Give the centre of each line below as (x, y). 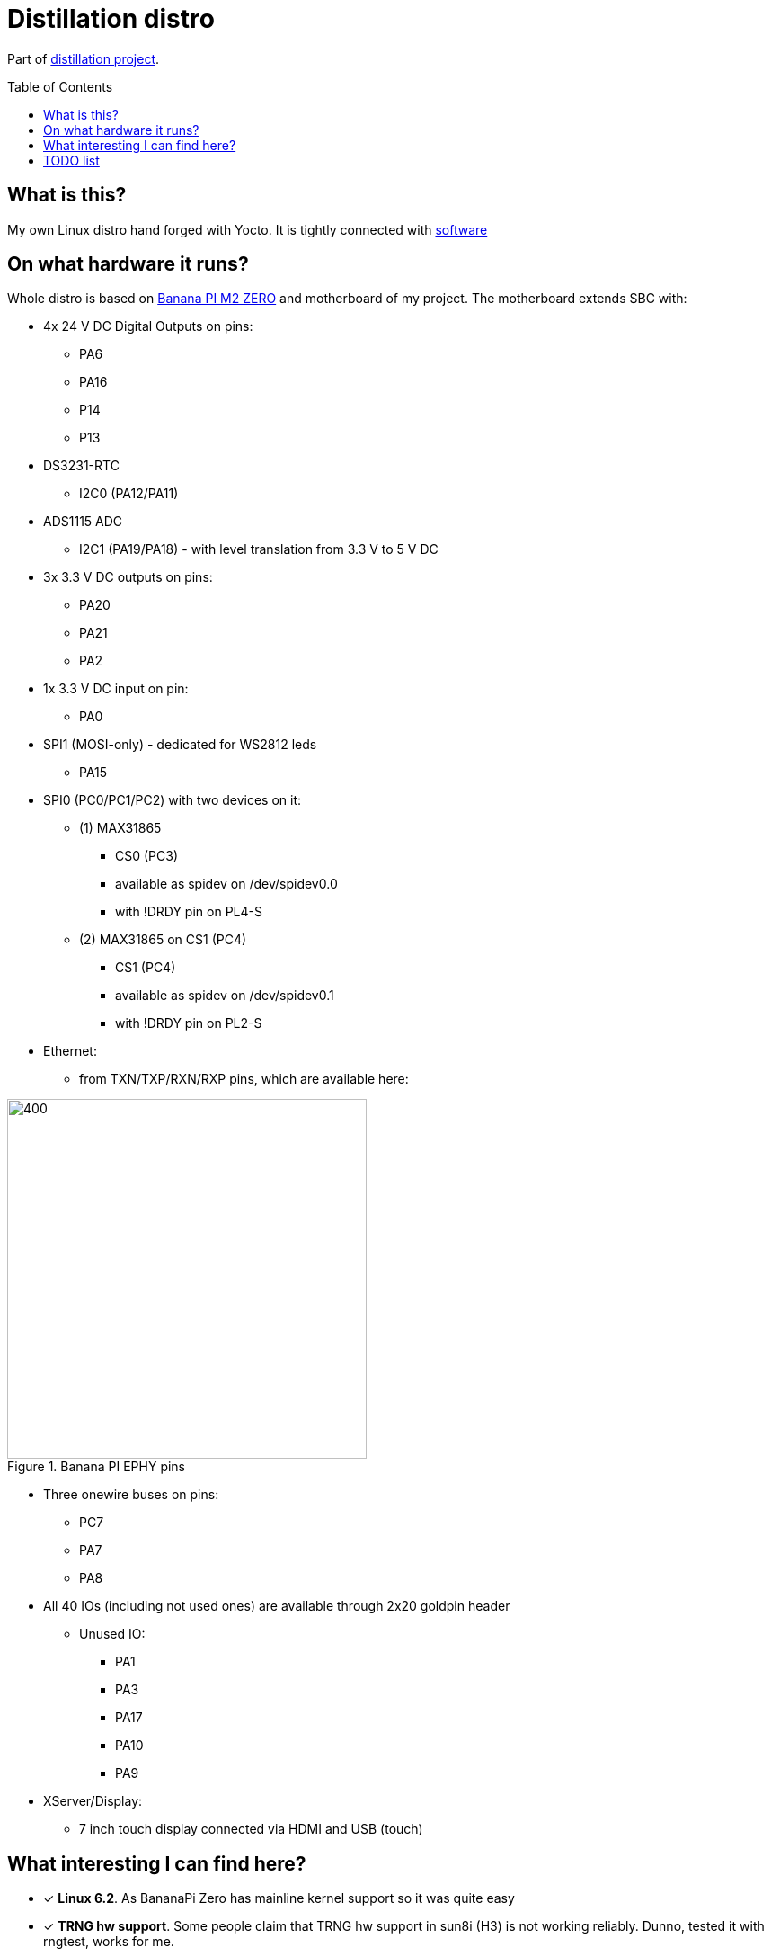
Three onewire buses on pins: (131, 1495)
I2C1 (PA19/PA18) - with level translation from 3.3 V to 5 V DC (259, 549)
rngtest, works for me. (109, 1942)
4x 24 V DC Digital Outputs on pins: (148, 326)
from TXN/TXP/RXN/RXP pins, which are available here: (244, 1079)
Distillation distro (111, 19)
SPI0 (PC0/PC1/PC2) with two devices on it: (173, 800)
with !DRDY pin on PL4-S (189, 912)
